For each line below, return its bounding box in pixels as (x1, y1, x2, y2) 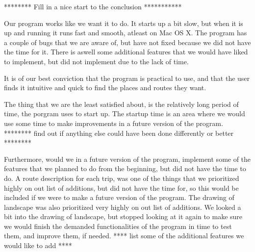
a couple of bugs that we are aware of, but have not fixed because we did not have (4, 37, 251, 47)
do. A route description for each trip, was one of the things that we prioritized (4, 173, 239, 183)
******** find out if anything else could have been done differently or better (4, 127, 234, 138)
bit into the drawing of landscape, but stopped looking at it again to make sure (4, 211, 243, 222)
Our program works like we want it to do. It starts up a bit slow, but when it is (4, 18, 243, 28)
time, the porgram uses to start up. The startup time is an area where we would (4, 108, 245, 119)
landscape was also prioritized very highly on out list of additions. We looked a (4, 202, 241, 212)
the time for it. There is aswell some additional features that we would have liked (4, 47, 248, 57)
